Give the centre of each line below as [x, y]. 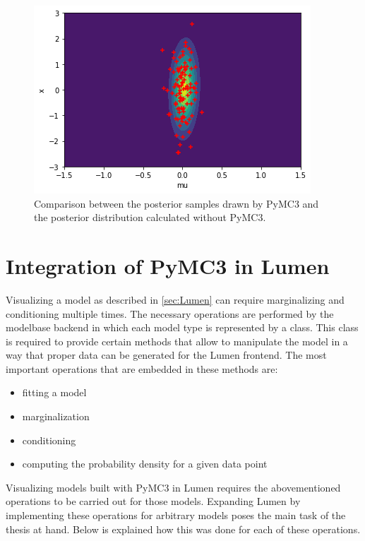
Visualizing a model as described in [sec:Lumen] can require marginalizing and [175, 299]
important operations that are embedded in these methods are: [142, 368]
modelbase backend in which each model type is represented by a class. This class [182, 327]
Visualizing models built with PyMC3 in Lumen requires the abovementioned [173, 487]
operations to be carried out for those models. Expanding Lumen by [153, 501]
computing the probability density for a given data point [145, 464]
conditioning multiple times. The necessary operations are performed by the [170, 313]
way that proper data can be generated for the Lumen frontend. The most [166, 355]
